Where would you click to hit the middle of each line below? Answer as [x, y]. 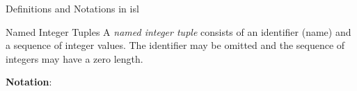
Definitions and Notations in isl [72, 8]
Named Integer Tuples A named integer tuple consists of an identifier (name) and [178, 31]
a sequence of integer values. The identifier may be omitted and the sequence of [175, 45]
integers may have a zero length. [74, 58]
